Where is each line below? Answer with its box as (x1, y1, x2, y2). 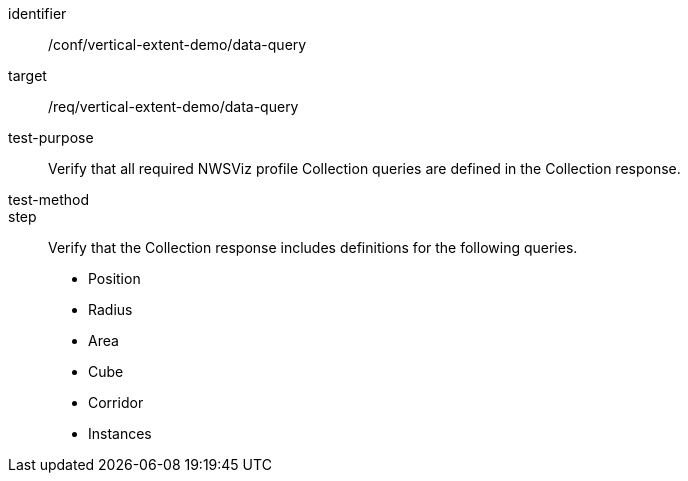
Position (88, 270, 141, 287)
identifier (8, 5, 67, 22)
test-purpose (8, 129, 94, 146)
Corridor (88, 394, 144, 411)
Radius (88, 301, 133, 318)
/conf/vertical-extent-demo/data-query (48, 36, 307, 53)
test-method (8, 191, 89, 208)
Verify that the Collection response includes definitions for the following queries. (48, 239, 578, 256)
